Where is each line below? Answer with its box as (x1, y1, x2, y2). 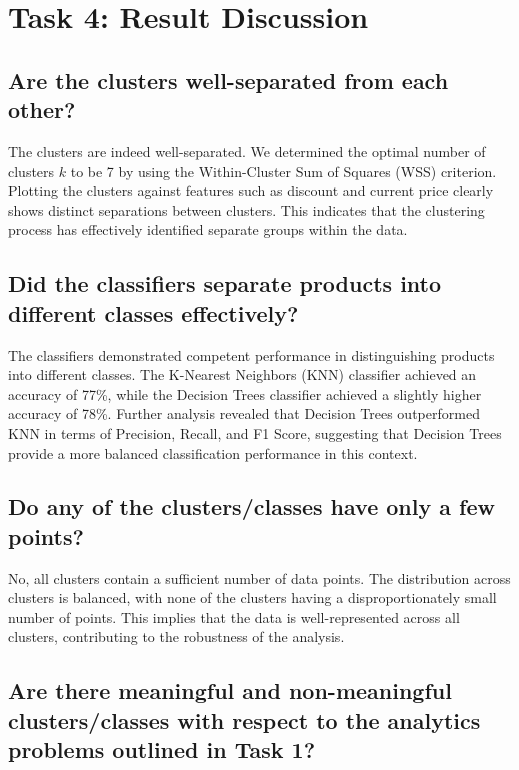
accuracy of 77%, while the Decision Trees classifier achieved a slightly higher (8, 383, 482, 404)
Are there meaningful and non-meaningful (8, 675, 452, 706)
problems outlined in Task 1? (8, 734, 316, 765)
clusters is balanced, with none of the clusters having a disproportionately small (8, 587, 497, 608)
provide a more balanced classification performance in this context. (8, 442, 418, 463)
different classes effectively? (8, 297, 299, 328)
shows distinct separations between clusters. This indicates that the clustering (8, 199, 485, 220)
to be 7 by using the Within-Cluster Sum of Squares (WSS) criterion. (70, 160, 497, 181)
